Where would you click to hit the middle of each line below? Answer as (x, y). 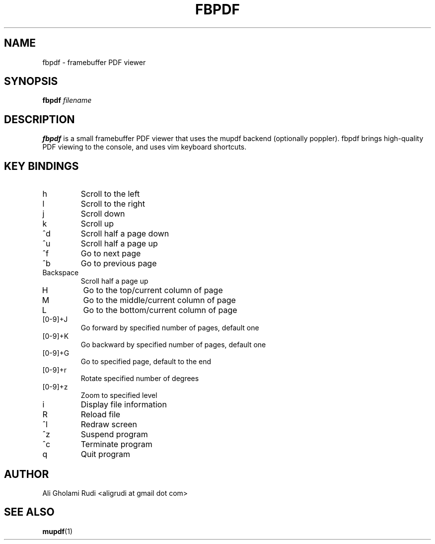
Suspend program (114, 434)
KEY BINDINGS (41, 166)
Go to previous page (119, 264)
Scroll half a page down (125, 234)
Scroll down (103, 214)
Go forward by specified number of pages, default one (170, 328)
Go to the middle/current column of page (159, 300)
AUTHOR (27, 474)
